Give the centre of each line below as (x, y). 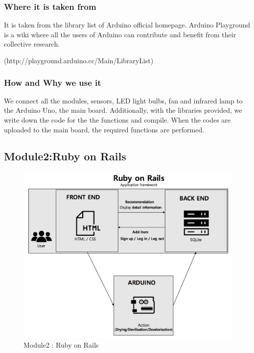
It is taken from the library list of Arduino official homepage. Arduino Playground (127, 25)
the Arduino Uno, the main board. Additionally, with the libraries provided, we (123, 110)
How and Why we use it (53, 82)
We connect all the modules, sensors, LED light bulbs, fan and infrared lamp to (123, 100)
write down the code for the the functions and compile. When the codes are (117, 120)
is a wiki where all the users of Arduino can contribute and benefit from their (120, 34)
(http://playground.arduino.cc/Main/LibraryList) (79, 60)
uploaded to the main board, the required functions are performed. (104, 129)
